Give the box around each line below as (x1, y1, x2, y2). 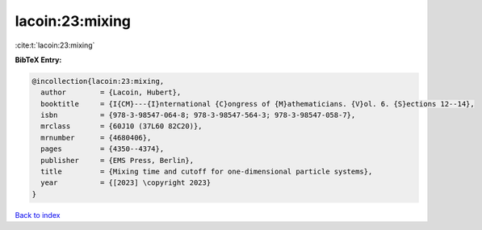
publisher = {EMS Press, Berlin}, (40, 156, 194, 165)
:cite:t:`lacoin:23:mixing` (15, 40, 95, 50)
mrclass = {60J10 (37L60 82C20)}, (40, 122, 203, 131)
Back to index (15, 210, 61, 220)
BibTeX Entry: (15, 55, 62, 65)
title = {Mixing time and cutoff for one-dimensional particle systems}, (40, 167, 373, 177)
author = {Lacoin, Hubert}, (40, 88, 182, 97)
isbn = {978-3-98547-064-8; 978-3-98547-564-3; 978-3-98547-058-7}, (40, 111, 356, 120)
